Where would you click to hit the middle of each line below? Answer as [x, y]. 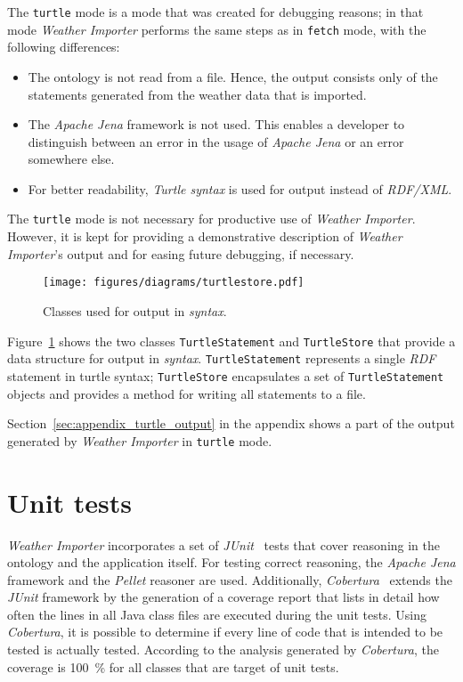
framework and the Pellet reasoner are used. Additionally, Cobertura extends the [230, 579]
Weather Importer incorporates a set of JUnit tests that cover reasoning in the [224, 544]
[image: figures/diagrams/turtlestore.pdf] [174, 283]
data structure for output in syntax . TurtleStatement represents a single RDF [222, 358]
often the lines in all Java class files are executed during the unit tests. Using [217, 614]
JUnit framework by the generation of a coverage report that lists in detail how [223, 597]
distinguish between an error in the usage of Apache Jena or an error [216, 141]
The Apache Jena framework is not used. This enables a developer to [216, 124]
